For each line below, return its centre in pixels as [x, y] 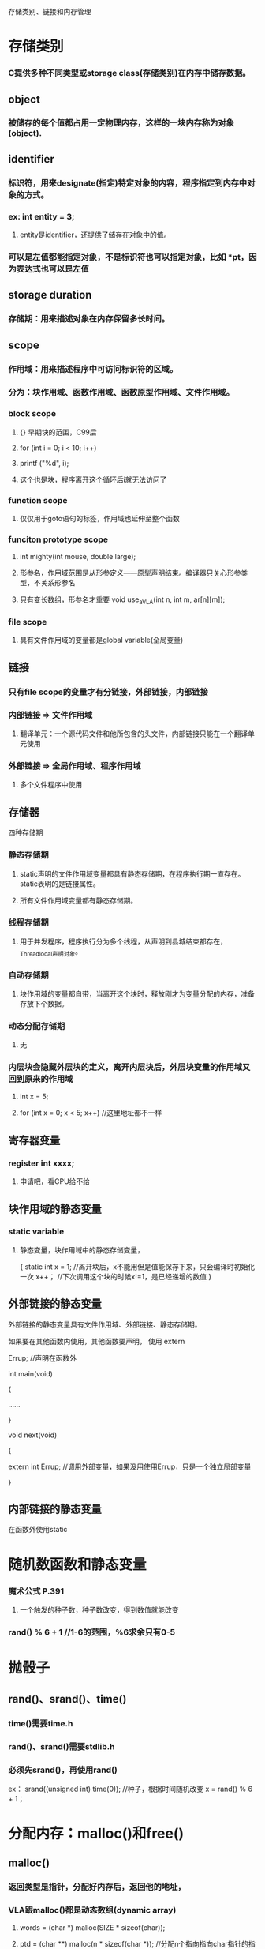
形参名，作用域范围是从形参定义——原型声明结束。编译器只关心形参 [130, 573]
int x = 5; [34, 1097]
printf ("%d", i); [44, 463]
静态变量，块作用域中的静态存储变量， [82, 1249]
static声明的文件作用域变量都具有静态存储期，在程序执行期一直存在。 [132, 873]
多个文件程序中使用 [51, 785]
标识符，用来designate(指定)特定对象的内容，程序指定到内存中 [128, 182]
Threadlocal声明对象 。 [51, 952]
